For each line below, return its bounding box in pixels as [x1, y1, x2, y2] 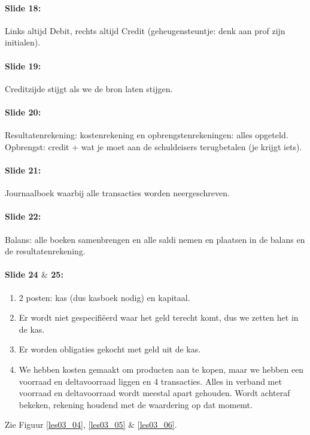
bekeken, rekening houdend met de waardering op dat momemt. [19, 398, 253, 410]
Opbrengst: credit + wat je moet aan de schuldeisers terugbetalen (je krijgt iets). [5, 140, 302, 153]
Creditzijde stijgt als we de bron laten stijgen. [5, 82, 173, 95]
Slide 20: [5, 105, 41, 118]
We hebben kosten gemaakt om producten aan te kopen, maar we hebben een [19, 363, 304, 375]
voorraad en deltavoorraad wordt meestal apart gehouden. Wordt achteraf [19, 387, 290, 399]
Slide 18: [5, 1, 41, 14]
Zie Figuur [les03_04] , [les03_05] [5, 418, 126, 431]
